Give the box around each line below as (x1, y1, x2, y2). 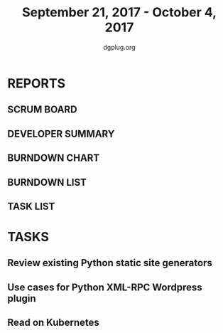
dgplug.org (102, 43, 136, 51)
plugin (7, 292, 37, 305)
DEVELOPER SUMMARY (7, 127, 115, 139)
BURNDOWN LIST (7, 176, 87, 189)
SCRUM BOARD (7, 104, 77, 116)
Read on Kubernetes (7, 317, 99, 329)
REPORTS (7, 75, 66, 91)
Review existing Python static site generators (7, 257, 213, 269)
